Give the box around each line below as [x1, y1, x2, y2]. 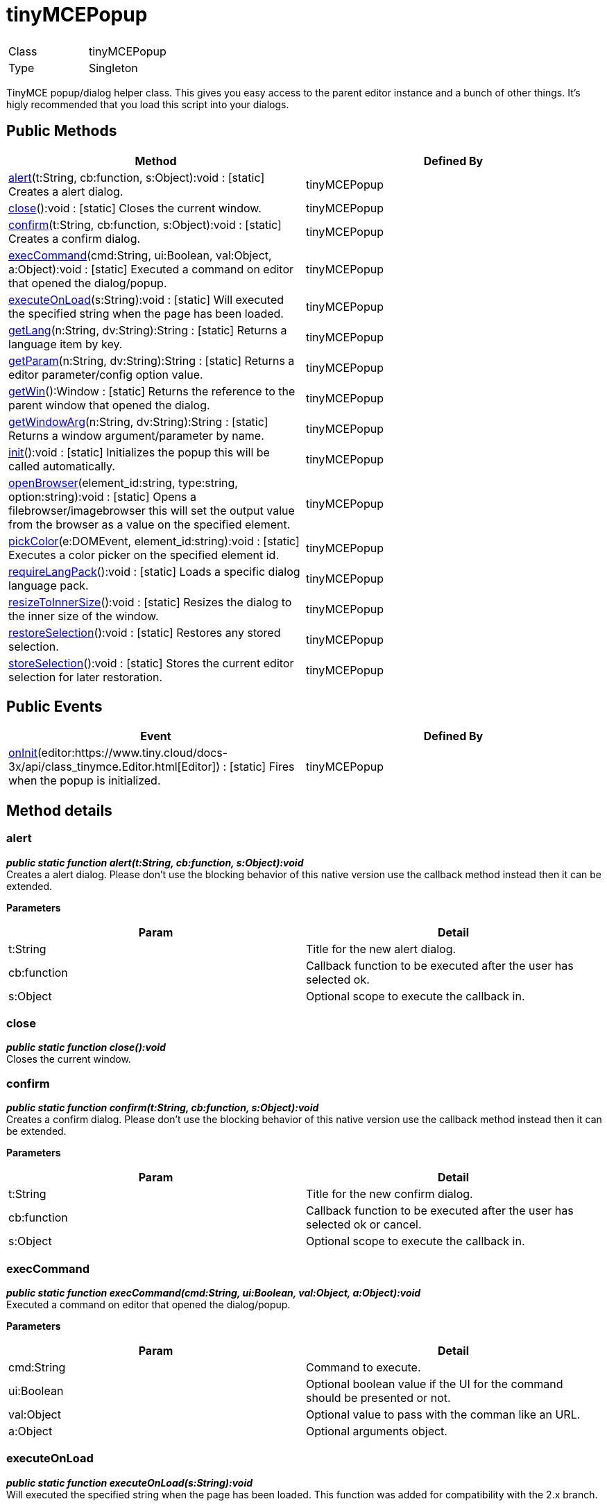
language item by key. [8, 336, 123, 351]
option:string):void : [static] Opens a [8, 489, 196, 504]
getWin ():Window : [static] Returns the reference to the [8, 384, 296, 398]
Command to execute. [306, 1360, 421, 1374]
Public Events [6, 698, 103, 716]
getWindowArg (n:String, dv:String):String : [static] [8, 414, 268, 429]
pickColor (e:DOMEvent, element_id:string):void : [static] [8, 533, 300, 548]
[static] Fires [229, 760, 295, 774]
